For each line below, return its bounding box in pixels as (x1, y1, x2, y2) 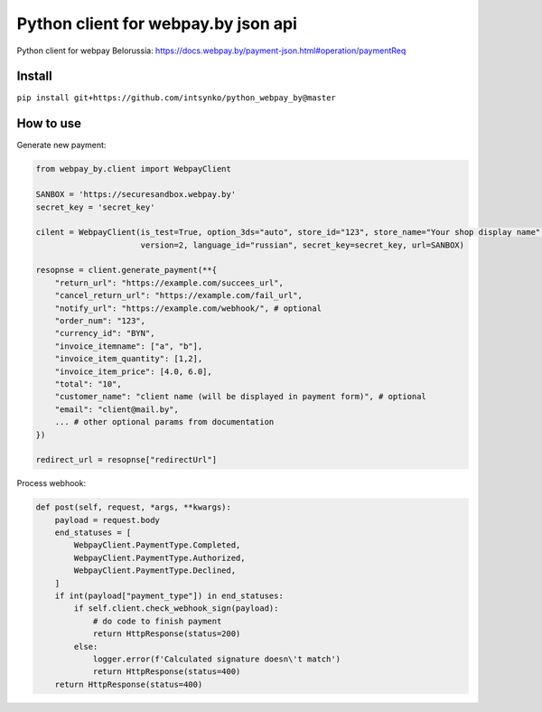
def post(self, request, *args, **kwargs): (35, 502, 232, 512)
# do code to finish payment (92, 615, 222, 626)
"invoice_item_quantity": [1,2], (54, 353, 203, 364)
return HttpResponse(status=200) (92, 629, 241, 639)
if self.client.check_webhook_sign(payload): (73, 604, 279, 614)
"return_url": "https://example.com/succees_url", (54, 277, 284, 288)
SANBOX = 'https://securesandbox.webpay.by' (35, 190, 237, 200)
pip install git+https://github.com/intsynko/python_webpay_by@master (16, 93, 336, 103)
